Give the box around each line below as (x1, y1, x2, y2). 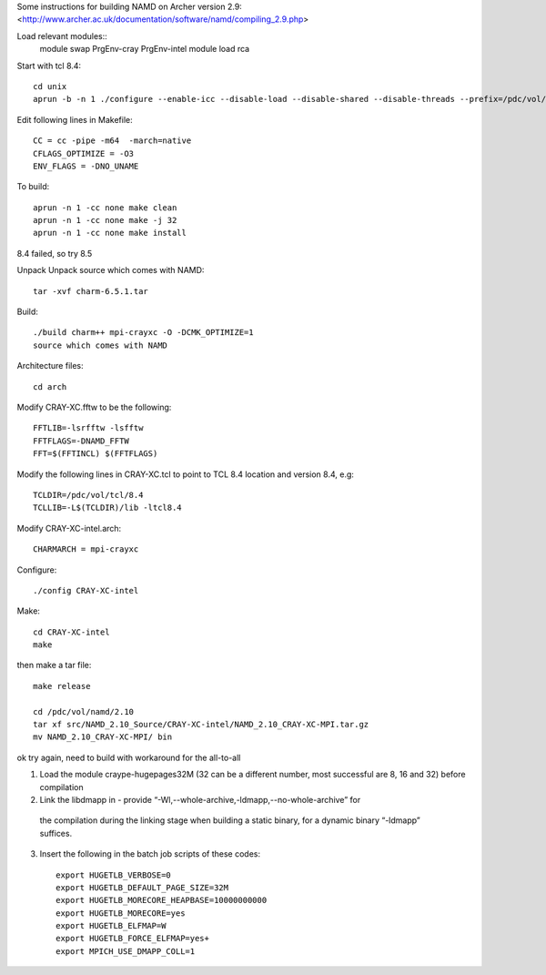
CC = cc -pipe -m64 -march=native (33, 136, 192, 146)
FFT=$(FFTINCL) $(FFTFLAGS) (33, 449, 158, 459)
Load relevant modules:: (16, 30, 108, 41)
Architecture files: (16, 361, 84, 371)
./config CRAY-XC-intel (33, 585, 139, 595)
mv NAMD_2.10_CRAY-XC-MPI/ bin (33, 732, 173, 742)
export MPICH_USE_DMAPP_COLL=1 (56, 946, 196, 956)
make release (33, 681, 91, 691)
